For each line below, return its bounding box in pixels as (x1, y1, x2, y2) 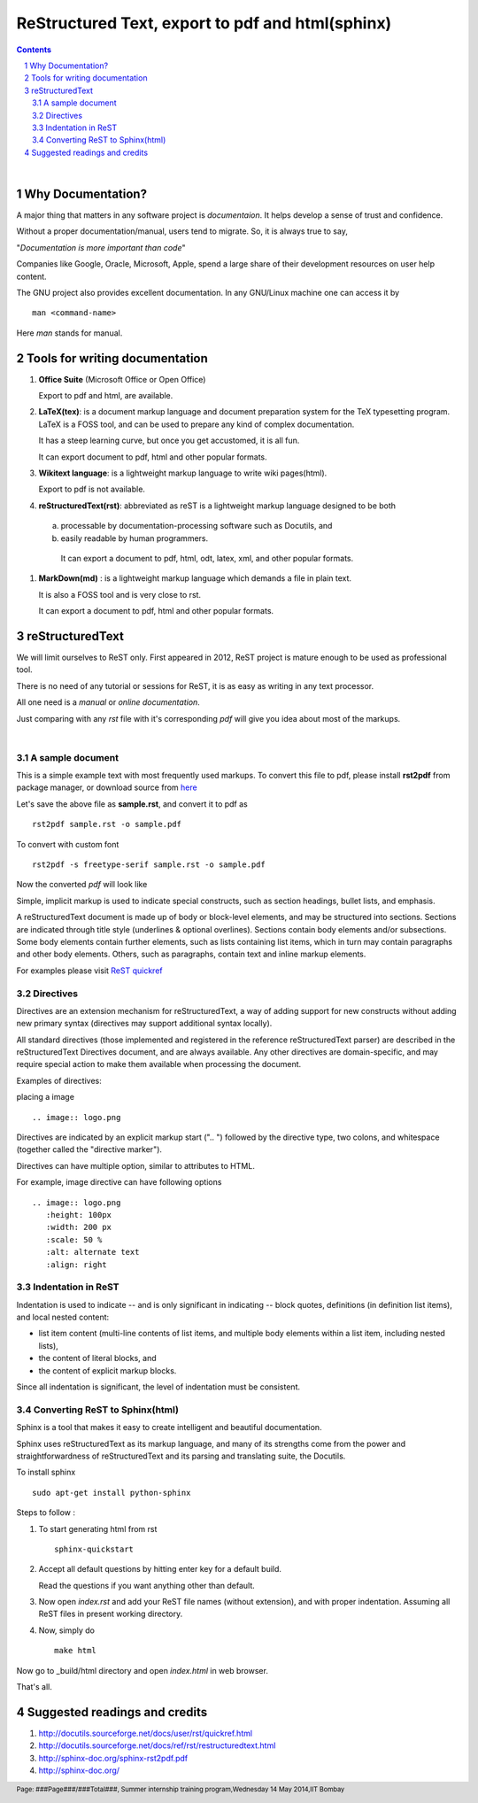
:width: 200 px (45, 1222, 112, 1233)
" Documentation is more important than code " (16, 242, 186, 252)
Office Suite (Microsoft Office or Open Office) (38, 374, 206, 384)
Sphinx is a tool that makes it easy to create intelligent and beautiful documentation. (16, 1422, 322, 1433)
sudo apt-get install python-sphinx (32, 1488, 191, 1497)
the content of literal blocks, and (38, 1353, 157, 1364)
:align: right (45, 1259, 107, 1270)
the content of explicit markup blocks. (38, 1365, 177, 1376)
